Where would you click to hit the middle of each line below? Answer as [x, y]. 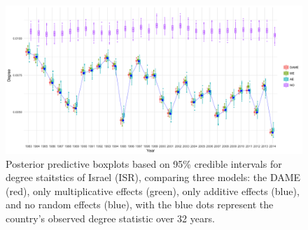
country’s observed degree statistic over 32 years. [110, 218]
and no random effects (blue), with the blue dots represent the [140, 204]
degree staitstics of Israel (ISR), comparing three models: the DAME [153, 177]
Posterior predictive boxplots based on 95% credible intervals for [144, 163]
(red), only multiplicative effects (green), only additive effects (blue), [153, 191]
